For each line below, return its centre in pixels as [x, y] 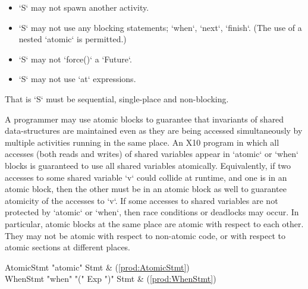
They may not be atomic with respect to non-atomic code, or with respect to [145, 235]
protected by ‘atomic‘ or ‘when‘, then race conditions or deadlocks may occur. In [152, 212]
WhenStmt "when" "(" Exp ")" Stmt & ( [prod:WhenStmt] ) [111, 279]
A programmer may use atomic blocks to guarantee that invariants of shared [144, 119]
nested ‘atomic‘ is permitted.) [73, 39]
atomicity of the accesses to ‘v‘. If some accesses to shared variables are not [142, 200]
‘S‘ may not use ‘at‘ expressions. [77, 79]
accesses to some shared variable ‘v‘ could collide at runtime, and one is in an [146, 177]
